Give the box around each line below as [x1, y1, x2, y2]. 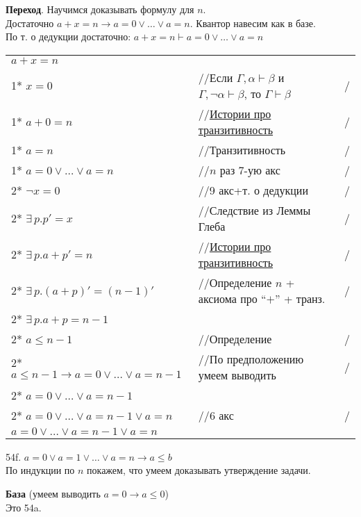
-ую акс [244, 161, 280, 178]
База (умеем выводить [6, 486, 101, 500]
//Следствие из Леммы [198, 202, 311, 218]
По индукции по [6, 463, 75, 477]
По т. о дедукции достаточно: [6, 29, 131, 44]
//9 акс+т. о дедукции [198, 181, 308, 198]
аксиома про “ [198, 290, 267, 306]
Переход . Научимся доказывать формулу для [6, 2, 194, 16]
